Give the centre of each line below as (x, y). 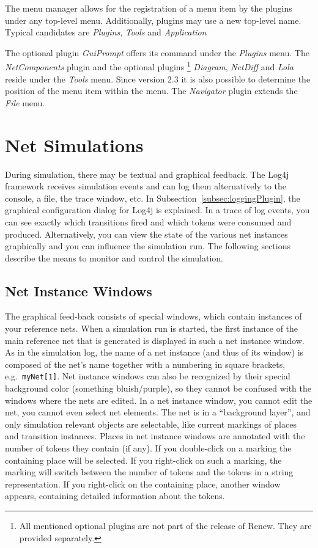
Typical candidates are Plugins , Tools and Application (106, 32)
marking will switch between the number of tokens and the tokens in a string (149, 472)
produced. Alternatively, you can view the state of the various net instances (146, 234)
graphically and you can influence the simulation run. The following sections (148, 246)
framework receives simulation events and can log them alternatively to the (146, 186)
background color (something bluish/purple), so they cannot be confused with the (158, 388)
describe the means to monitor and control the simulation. (114, 258)
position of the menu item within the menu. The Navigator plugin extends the (151, 91)
